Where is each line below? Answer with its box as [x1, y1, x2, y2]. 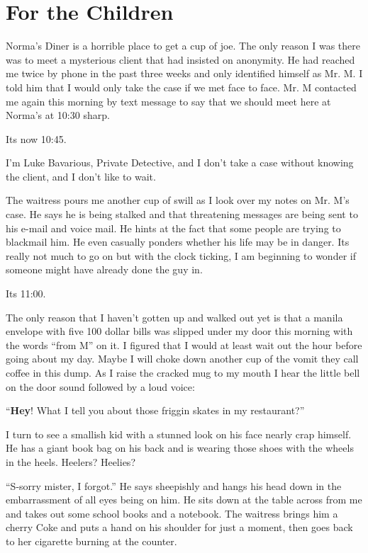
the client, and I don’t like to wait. [6, 169, 156, 183]
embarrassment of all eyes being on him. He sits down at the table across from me [6, 492, 362, 507]
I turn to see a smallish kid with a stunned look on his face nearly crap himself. [6, 426, 352, 441]
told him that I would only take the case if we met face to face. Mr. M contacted [6, 79, 357, 94]
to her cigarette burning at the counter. [6, 533, 177, 548]
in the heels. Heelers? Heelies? [6, 454, 135, 469]
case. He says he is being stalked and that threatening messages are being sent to [6, 207, 358, 222]
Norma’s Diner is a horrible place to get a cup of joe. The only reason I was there [6, 38, 361, 53]
